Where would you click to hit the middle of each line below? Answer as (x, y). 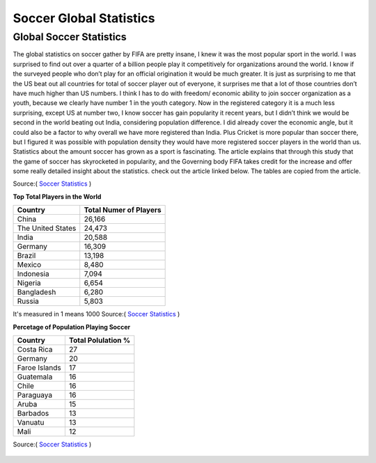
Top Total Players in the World (57, 196)
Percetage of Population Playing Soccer (72, 327)
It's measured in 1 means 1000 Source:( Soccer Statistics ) (96, 314)
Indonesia (33, 274)
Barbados (33, 414)
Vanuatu (31, 423)
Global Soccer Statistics (70, 37)
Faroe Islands (39, 368)
